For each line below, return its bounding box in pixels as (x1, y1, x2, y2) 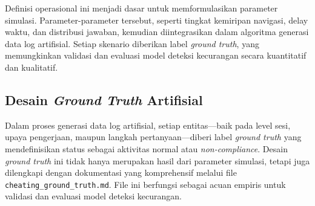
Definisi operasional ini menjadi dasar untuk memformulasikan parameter (5, 2, 278, 14)
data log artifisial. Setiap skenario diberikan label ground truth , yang (5, 37, 259, 50)
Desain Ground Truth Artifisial (5, 90, 203, 109)
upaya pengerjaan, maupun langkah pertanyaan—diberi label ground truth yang (5, 130, 302, 143)
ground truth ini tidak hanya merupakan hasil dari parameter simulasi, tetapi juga (5, 154, 310, 167)
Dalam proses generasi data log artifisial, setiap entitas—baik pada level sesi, (5, 118, 291, 131)
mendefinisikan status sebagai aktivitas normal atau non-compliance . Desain (5, 142, 288, 155)
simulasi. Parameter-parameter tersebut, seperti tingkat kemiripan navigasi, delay (5, 13, 308, 26)
